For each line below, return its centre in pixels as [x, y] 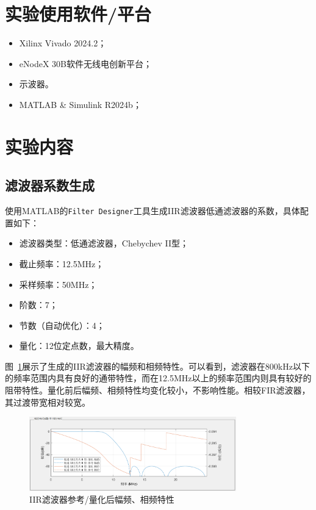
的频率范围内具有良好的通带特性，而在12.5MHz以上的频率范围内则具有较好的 [158, 378]
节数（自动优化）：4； [62, 325]
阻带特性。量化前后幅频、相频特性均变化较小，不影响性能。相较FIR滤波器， [158, 390]
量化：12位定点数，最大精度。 [79, 346]
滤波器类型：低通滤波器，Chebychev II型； [104, 243]
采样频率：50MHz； [58, 284]
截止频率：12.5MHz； [62, 263]
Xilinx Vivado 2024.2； [63, 43]
